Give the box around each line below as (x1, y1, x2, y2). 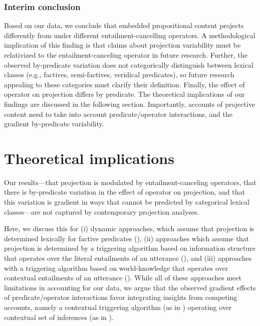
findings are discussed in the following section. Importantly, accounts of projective (4, 98, 255, 109)
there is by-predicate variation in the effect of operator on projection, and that (4, 187, 245, 197)
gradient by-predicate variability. (4, 118, 104, 129)
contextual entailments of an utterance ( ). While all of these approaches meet (4, 272, 241, 283)
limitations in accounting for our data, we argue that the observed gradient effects (4, 282, 256, 292)
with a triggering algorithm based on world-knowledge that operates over (4, 262, 228, 273)
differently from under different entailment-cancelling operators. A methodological (4, 30, 255, 40)
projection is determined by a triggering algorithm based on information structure (4, 243, 255, 253)
